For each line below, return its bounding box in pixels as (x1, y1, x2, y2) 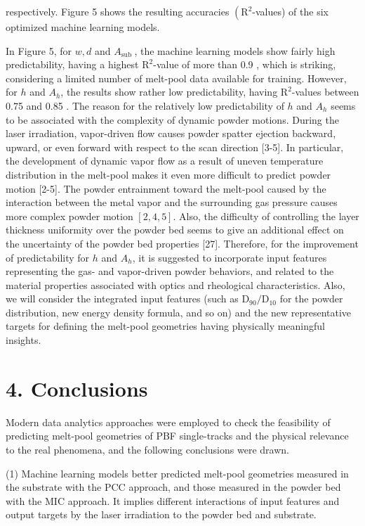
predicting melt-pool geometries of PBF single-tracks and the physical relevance (6, 428, 349, 443)
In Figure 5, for (6, 43, 72, 58)
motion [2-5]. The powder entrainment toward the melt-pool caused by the (6, 181, 326, 195)
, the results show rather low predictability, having (60, 84, 278, 99)
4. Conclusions (6, 373, 148, 402)
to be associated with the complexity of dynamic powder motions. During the (6, 112, 339, 127)
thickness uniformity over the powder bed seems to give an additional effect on (6, 222, 344, 237)
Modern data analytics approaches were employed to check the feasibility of (6, 414, 331, 429)
